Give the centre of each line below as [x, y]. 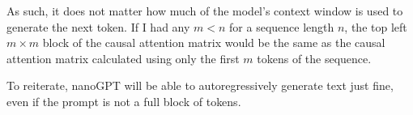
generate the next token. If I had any [98, 26]
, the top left [376, 26]
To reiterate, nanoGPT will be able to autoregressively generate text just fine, [200, 85]
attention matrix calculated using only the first [123, 58]
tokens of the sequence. [314, 58]
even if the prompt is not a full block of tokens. [124, 101]
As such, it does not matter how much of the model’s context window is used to [205, 11]
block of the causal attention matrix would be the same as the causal [214, 43]
